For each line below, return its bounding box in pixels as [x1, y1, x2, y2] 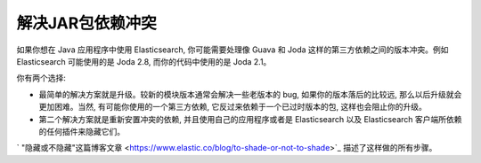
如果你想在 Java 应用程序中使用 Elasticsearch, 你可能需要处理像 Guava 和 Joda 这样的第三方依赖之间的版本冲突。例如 [16, 44, 449, 55]
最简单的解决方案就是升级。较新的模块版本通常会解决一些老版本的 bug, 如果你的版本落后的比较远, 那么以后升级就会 [38, 89, 462, 99]
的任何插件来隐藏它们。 [38, 126, 125, 136]
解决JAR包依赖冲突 [16, 13, 158, 33]
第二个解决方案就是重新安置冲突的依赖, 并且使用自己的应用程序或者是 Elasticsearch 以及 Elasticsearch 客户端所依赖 [38, 113, 462, 124]
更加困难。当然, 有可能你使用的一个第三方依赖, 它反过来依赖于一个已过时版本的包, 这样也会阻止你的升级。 [38, 102, 427, 113]
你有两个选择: [16, 73, 67, 83]
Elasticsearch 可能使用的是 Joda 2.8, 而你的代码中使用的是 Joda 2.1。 [16, 56, 272, 66]
